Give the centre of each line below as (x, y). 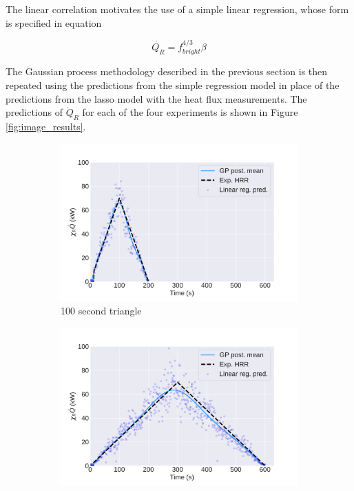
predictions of (34, 112)
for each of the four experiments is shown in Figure (190, 112)
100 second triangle (101, 311)
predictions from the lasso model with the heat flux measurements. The (156, 98)
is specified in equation (54, 22)
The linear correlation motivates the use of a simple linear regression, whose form (177, 9)
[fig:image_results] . (46, 126)
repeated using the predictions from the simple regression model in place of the (173, 85)
